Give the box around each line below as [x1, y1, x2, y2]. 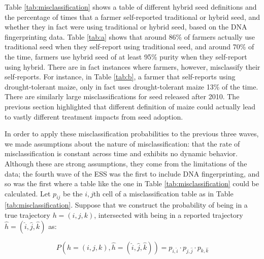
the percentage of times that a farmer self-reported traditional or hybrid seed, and [5, 11, 260, 22]
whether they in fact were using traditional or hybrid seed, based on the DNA [5, 21, 247, 32]
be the [63, 188, 83, 198]
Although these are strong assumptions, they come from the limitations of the [5, 158, 247, 168]
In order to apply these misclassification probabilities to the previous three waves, [5, 128, 259, 139]
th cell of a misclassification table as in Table [93, 188, 234, 198]
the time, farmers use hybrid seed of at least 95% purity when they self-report [5, 51, 247, 62]
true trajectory [5, 210, 50, 220]
